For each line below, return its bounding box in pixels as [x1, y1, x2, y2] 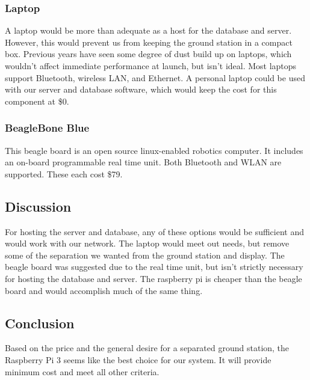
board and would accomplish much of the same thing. [5, 284, 203, 296]
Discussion [5, 197, 72, 215]
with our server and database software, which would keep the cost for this [5, 83, 277, 96]
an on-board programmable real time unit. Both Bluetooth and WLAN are [5, 156, 282, 168]
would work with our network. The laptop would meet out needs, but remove [5, 237, 290, 250]
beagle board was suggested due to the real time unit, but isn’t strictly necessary [5, 260, 303, 273]
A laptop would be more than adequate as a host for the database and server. [5, 24, 292, 37]
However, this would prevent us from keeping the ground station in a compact [5, 35, 293, 48]
